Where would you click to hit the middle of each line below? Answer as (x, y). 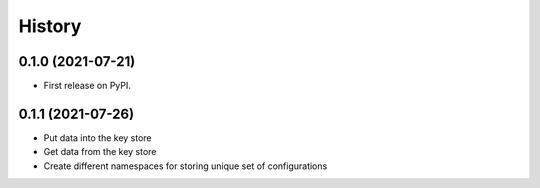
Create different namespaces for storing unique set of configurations (185, 166)
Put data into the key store (97, 137)
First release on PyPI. (87, 86)
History (50, 26)
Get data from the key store (100, 152)
